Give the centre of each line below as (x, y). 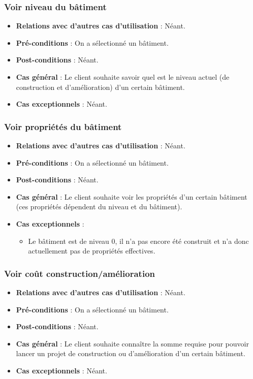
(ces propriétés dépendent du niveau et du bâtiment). (99, 207)
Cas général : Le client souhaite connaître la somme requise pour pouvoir (132, 343)
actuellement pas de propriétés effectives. (92, 251)
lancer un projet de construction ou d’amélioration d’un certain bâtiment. (131, 353)
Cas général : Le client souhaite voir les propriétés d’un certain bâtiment (132, 196)
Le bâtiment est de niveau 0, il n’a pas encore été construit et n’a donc (138, 241)
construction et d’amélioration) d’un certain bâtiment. (100, 87)
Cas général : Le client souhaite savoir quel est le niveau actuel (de (123, 77)
